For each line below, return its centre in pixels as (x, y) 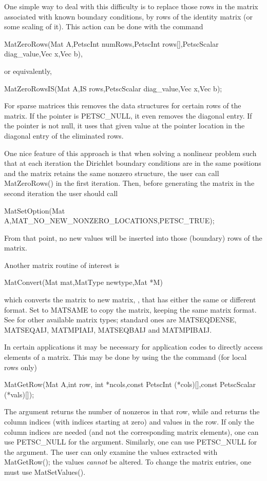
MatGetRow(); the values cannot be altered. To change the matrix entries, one (128, 462)
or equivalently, (28, 71)
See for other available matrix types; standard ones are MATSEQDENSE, (120, 320)
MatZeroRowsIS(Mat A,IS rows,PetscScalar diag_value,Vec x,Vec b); (113, 88)
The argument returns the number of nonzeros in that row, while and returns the (132, 411)
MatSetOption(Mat (35, 210)
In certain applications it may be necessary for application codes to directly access (133, 347)
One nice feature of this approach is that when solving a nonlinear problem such (130, 153)
